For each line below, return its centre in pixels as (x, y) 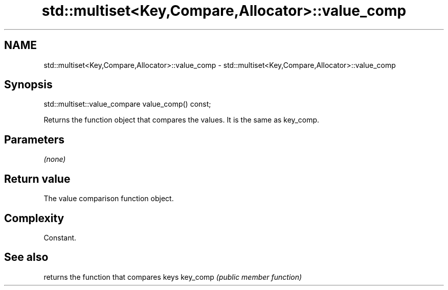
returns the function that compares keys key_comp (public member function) (173, 277)
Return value (37, 179)
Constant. (60, 237)
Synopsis (28, 85)
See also (26, 257)
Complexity (34, 218)
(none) (55, 159)
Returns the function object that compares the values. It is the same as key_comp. (182, 120)
